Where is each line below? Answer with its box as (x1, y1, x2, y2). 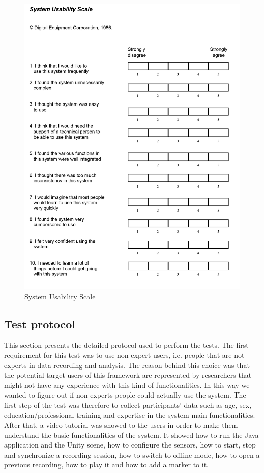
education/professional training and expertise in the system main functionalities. (4, 409, 255, 420)
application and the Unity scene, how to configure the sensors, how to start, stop (4, 439, 256, 450)
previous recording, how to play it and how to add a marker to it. (4, 459, 209, 470)
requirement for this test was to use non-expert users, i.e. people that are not (4, 349, 245, 360)
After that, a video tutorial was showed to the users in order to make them (4, 419, 238, 430)
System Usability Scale (24, 291, 96, 301)
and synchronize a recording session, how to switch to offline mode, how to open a (4, 449, 260, 460)
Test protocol (4, 316, 75, 331)
